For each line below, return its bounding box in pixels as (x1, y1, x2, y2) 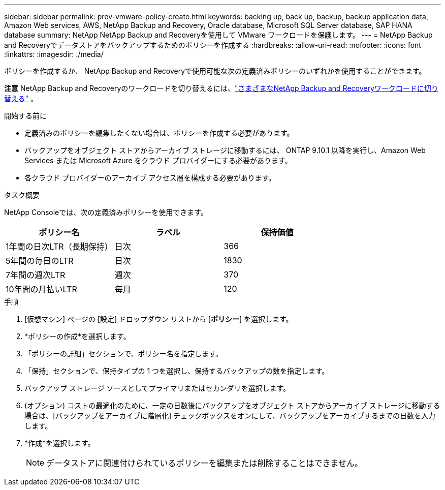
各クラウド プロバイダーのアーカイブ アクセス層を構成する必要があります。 (24, 173, 276, 182)
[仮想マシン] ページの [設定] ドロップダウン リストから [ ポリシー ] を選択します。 (24, 315, 293, 323)
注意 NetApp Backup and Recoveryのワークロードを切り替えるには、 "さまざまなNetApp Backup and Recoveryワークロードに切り (4, 84, 438, 93)
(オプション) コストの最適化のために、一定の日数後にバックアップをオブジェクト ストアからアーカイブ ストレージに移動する (24, 401, 440, 410)
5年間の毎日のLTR (6, 256, 74, 266)
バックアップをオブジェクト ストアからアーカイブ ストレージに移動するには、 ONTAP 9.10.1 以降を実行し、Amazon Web (24, 146, 426, 155)
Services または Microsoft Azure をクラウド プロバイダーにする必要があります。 (24, 156, 292, 165)
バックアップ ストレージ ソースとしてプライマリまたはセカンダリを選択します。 (24, 384, 291, 392)
